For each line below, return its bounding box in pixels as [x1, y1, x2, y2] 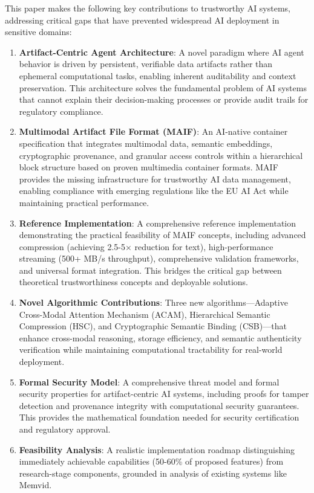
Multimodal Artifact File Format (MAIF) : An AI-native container [19, 125, 288, 138]
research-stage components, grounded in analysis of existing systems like [19, 466, 287, 479]
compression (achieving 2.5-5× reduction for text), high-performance [19, 240, 273, 253]
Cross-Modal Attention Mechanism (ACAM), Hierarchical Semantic [19, 308, 270, 320]
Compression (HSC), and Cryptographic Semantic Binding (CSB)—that [19, 320, 287, 332]
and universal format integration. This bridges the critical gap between [19, 263, 282, 276]
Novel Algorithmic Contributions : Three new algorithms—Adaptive [19, 296, 288, 309]
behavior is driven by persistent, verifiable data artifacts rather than [19, 57, 273, 70]
